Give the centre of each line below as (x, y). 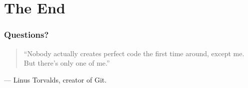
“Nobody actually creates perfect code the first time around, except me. (134, 53)
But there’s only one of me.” (67, 63)
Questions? (26, 35)
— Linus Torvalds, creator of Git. (55, 79)
